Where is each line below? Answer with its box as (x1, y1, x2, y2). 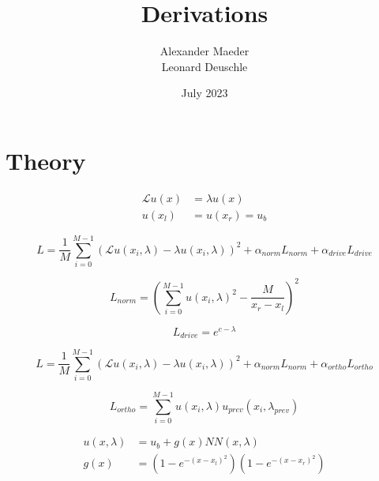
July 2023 (181, 85, 228, 101)
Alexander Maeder (159, 43, 250, 59)
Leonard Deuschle (161, 58, 248, 74)
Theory (6, 144, 86, 176)
